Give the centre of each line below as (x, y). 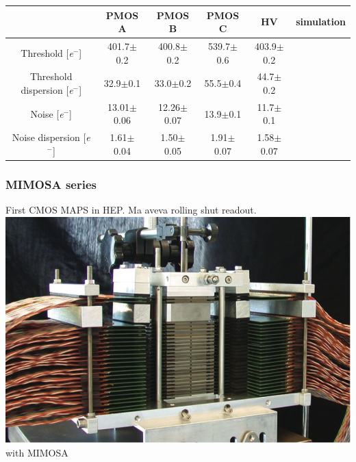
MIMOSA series (51, 184)
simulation (321, 22)
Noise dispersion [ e (51, 137)
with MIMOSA (37, 452)
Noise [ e (47, 113)
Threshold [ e (47, 52)
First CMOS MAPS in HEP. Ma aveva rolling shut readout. (131, 210)
